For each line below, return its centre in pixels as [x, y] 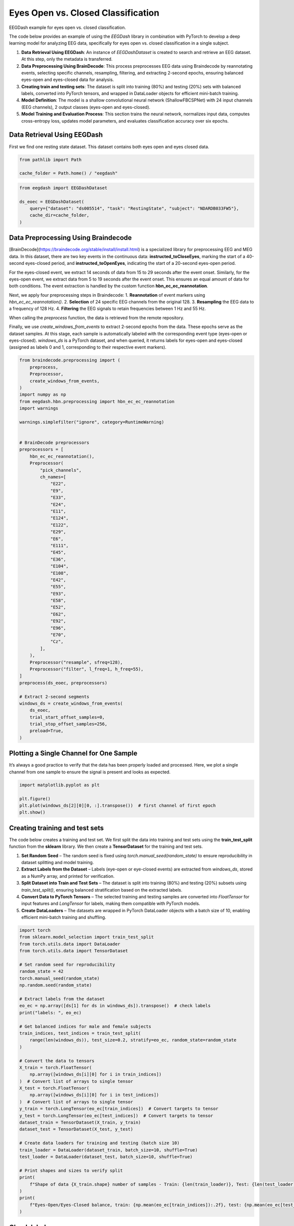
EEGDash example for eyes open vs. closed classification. [67, 27]
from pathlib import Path [50, 160]
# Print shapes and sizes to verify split [71, 1170]
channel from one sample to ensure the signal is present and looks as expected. [90, 772]
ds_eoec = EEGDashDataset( [52, 202]
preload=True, [47, 731]
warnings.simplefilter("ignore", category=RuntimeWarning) [92, 422]
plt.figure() [35, 799]
